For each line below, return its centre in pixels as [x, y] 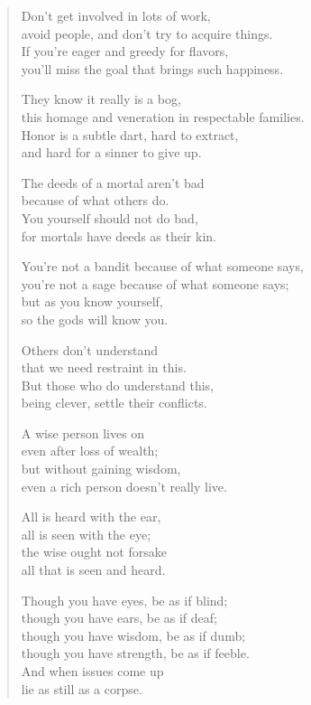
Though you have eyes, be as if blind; [124, 600]
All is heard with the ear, [91, 517]
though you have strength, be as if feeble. [135, 653]
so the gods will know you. [95, 319]
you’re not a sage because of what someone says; [155, 283]
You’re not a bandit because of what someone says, [162, 266]
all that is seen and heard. [93, 570]
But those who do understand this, [118, 385]
